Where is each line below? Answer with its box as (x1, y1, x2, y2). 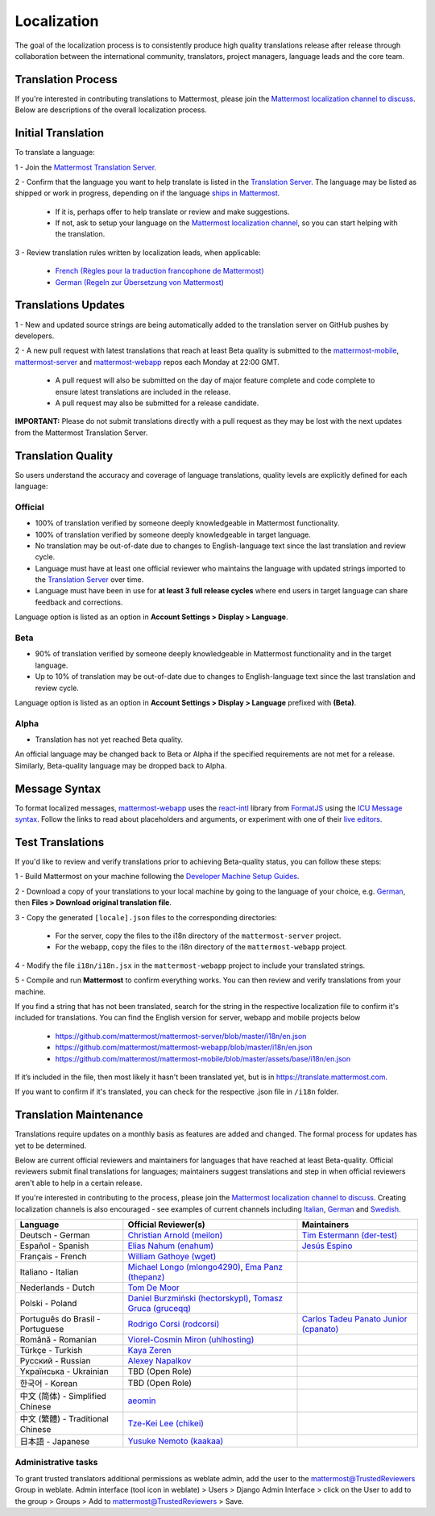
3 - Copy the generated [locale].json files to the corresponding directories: (14, 912, 277, 922)
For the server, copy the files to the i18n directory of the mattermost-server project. (55, 931, 342, 940)
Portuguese (19, 1323, 64, 1334)
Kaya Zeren (127, 1344, 172, 1355)
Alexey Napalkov (127, 1355, 192, 1366)
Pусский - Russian (19, 1355, 91, 1366)
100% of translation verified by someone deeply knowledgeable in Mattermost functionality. (35, 518, 340, 528)
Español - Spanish (19, 1240, 89, 1251)
